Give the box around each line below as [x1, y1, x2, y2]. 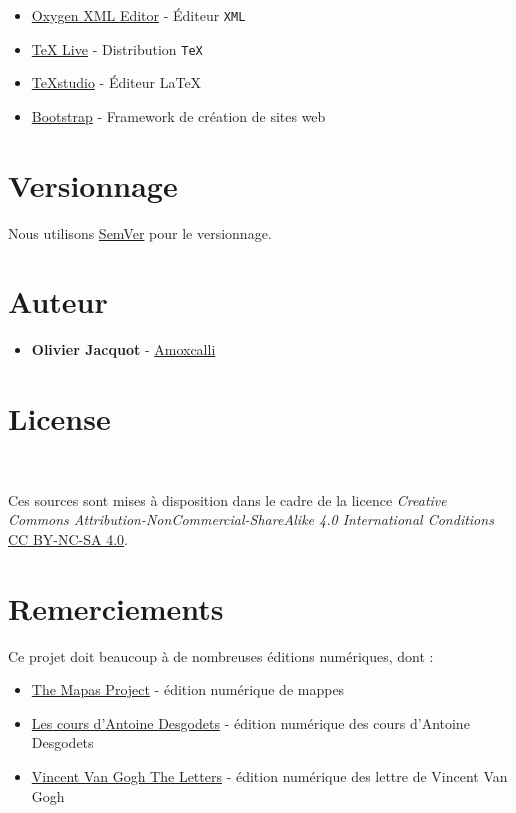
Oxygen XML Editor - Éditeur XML [31, 5, 246, 25]
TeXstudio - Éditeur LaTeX [31, 72, 202, 93]
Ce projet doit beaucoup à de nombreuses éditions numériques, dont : [8, 645, 434, 666]
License [8, 398, 111, 439]
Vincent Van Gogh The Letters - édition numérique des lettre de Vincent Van [31, 765, 508, 786]
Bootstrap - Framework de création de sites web [31, 105, 326, 126]
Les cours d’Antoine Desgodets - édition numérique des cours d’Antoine [31, 712, 470, 733]
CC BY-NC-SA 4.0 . [8, 528, 128, 549]
